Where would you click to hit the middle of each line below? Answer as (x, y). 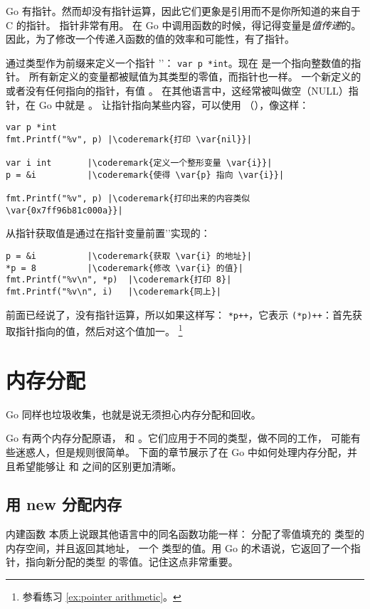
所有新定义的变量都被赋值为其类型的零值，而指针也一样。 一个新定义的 (195, 76)
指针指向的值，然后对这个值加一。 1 (99, 330)
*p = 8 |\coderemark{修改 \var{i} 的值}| (125, 268)
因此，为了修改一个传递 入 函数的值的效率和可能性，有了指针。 (150, 39)
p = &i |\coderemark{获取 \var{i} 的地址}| (129, 256)
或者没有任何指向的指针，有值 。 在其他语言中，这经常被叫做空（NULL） (177, 91)
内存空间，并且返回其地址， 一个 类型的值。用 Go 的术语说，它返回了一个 (178, 547)
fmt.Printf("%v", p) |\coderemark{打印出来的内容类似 (128, 199)
